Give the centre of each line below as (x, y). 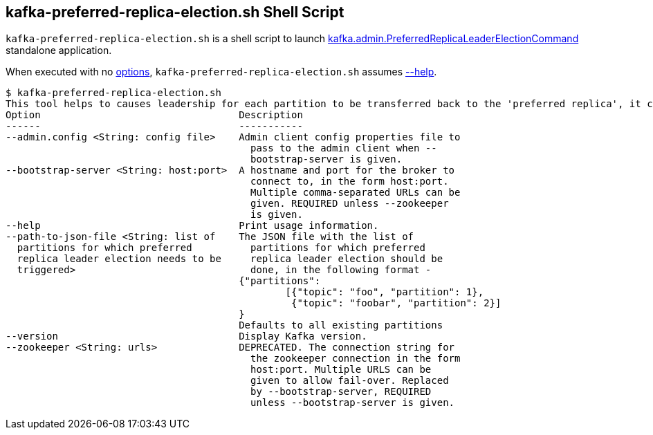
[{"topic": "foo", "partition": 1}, (385, 292)
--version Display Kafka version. (186, 336)
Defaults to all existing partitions (341, 325)
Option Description (154, 115)
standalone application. (59, 50)
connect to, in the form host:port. (350, 182)
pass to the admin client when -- (344, 148)
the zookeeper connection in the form (356, 359)
